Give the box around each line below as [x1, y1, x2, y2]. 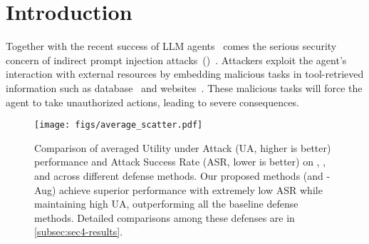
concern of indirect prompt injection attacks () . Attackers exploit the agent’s [6, 52, 347, 67]
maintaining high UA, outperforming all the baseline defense [34, 196, 298, 211]
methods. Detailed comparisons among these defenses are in [34, 210, 295, 225]
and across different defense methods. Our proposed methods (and [34, 168, 323, 183]
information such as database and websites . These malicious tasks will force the [6, 80, 363, 95]
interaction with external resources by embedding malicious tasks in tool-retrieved [6, 66, 364, 81]
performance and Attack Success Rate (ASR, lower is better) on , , [34, 154, 326, 169]
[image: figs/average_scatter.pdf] [34, 120, 203, 131]
